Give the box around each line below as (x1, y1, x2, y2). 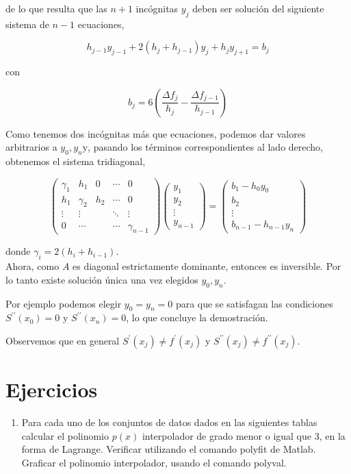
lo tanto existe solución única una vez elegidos (5, 272, 198, 286)
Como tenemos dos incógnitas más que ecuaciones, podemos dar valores (5, 126, 306, 140)
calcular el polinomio (21, 428, 109, 442)
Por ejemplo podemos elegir (5, 296, 122, 310)
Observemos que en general (5, 333, 120, 347)
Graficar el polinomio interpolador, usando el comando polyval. (21, 455, 287, 469)
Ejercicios (5, 375, 98, 403)
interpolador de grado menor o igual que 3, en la (142, 428, 346, 442)
